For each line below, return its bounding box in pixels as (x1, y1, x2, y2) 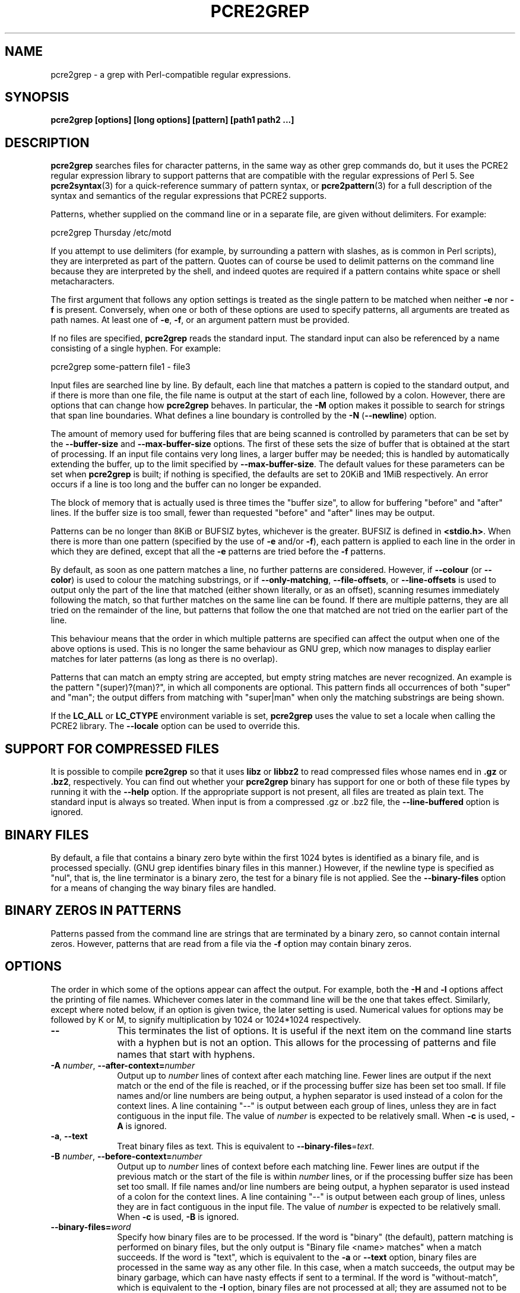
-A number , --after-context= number (50, 1060, 195, 1070)
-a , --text (50, 1130, 88, 1141)
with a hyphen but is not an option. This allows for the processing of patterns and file (117, 1036, 496, 1048)
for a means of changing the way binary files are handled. (50, 882, 277, 893)
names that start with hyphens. (117, 1048, 255, 1060)
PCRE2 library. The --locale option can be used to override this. (50, 721, 300, 731)
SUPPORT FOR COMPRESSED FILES (5, 741, 219, 756)
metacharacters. (50, 276, 115, 287)
